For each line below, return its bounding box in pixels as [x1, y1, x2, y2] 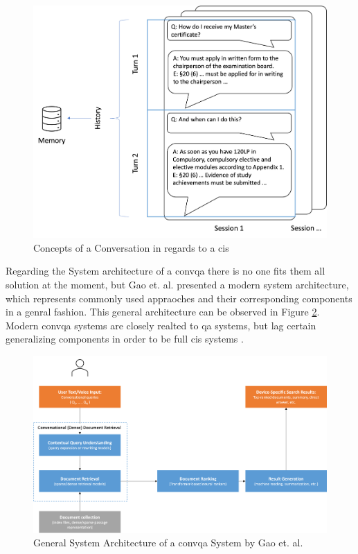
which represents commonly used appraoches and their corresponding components [6, 291, 352, 305]
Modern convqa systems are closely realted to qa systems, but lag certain [6, 318, 316, 332]
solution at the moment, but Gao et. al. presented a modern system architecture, [6, 277, 349, 292]
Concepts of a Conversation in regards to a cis [33, 240, 229, 254]
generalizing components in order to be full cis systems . [6, 331, 244, 346]
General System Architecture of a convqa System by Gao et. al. [33, 535, 303, 550]
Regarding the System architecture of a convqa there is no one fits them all [6, 263, 325, 278]
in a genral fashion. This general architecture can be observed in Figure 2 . [6, 304, 320, 319]
